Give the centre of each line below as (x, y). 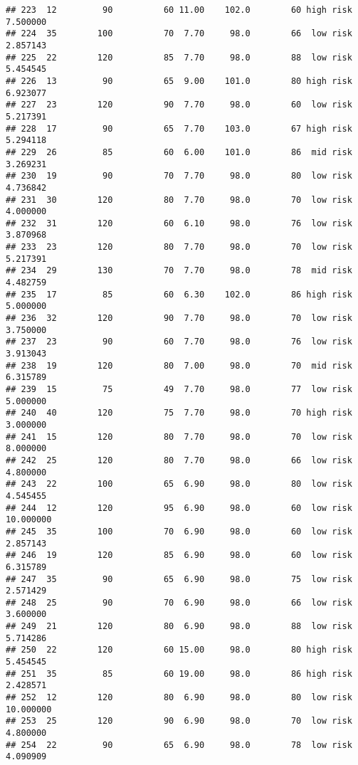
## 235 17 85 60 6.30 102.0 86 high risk (179, 294)
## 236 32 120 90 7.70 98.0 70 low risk (179, 318)
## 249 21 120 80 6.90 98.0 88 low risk (179, 627)
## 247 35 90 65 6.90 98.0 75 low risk (179, 579)
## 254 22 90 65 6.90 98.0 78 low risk (179, 745)
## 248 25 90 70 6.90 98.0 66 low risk (179, 602)
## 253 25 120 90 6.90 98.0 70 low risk (179, 721)
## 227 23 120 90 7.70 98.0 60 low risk (179, 105)
